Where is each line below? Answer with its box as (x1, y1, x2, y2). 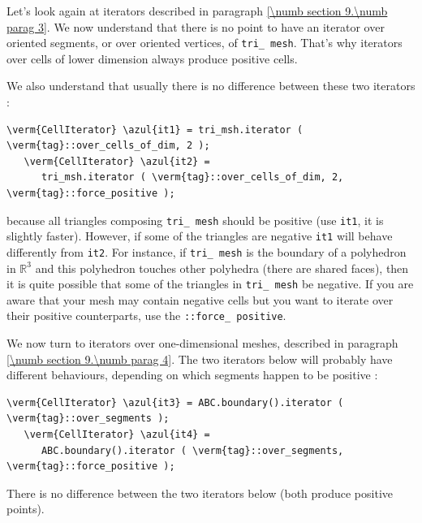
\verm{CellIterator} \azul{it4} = (24, 429, 210, 441)
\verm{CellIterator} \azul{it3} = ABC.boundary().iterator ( (6, 396, 344, 408)
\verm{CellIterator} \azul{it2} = (24, 155, 210, 167)
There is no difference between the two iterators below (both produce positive (6, 484, 393, 501)
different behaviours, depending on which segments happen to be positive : (6, 366, 378, 383)
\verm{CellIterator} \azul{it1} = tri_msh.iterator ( (6, 123, 304, 136)
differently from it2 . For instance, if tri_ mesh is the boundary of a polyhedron (6, 243, 407, 260)
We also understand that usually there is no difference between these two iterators (6, 77, 416, 94)
